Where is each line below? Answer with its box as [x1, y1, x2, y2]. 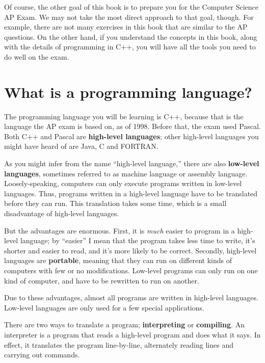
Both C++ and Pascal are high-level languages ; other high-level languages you [4, 131, 259, 141]
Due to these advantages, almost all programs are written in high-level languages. [4, 292, 258, 303]
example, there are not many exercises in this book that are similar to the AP [4, 21, 248, 32]
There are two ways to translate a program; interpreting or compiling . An [4, 319, 245, 330]
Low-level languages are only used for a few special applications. [4, 302, 204, 313]
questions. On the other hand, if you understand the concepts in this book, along [4, 31, 257, 42]
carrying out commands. [4, 349, 80, 360]
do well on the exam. [4, 51, 69, 62]
